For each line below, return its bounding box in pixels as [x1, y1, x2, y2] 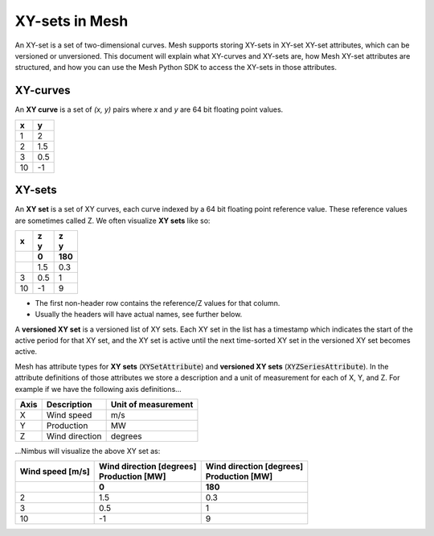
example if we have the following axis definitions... [14, 384, 182, 394]
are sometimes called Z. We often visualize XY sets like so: [14, 216, 211, 225]
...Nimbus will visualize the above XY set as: [14, 447, 161, 456]
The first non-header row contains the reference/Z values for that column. [35, 298, 280, 307]
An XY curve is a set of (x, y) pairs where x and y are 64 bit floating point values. [14, 105, 284, 114]
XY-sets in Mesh [14, 12, 129, 30]
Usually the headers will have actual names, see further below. [35, 310, 243, 320]
